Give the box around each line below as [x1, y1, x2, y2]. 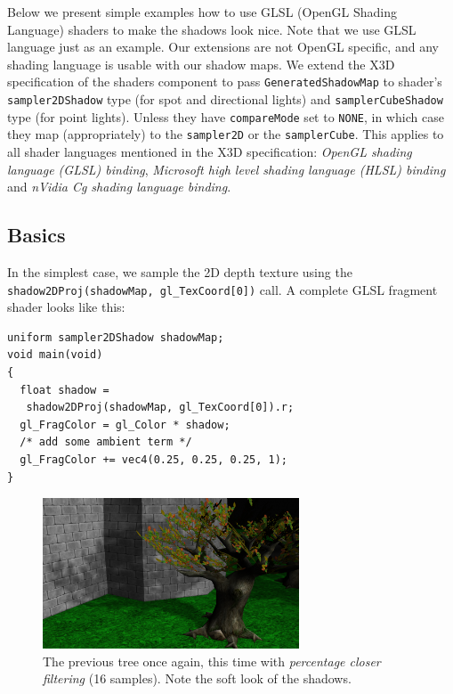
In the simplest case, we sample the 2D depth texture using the [7, 262, 352, 281]
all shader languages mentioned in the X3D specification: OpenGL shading [7, 143, 412, 160]
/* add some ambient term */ [20, 436, 192, 449]
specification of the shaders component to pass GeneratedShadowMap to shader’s [7, 72, 442, 91]
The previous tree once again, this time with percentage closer [43, 651, 381, 670]
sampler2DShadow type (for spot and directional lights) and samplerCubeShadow [7, 90, 443, 109]
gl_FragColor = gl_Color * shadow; [20, 418, 231, 431]
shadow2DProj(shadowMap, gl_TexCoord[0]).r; [26, 401, 295, 414]
